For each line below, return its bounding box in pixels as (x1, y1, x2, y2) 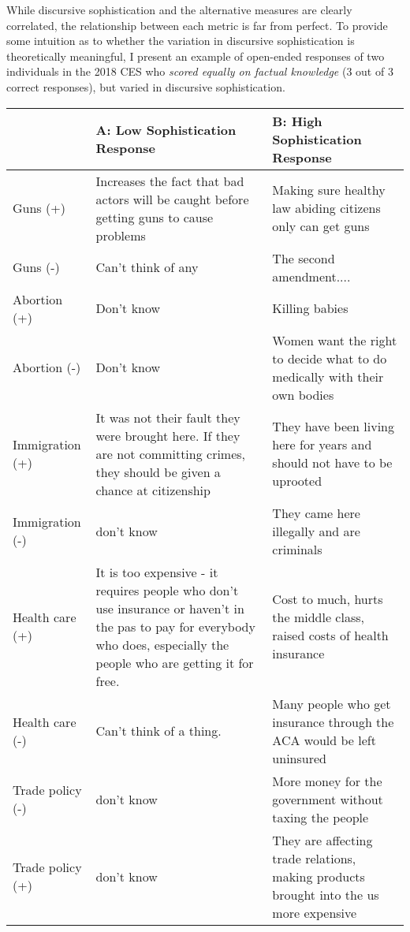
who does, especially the (95, 635, 229, 654)
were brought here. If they (95, 426, 240, 445)
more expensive (272, 903, 357, 922)
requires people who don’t (95, 580, 239, 599)
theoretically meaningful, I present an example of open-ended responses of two (6, 47, 385, 64)
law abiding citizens (272, 199, 381, 218)
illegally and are (272, 521, 360, 540)
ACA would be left (272, 730, 376, 749)
